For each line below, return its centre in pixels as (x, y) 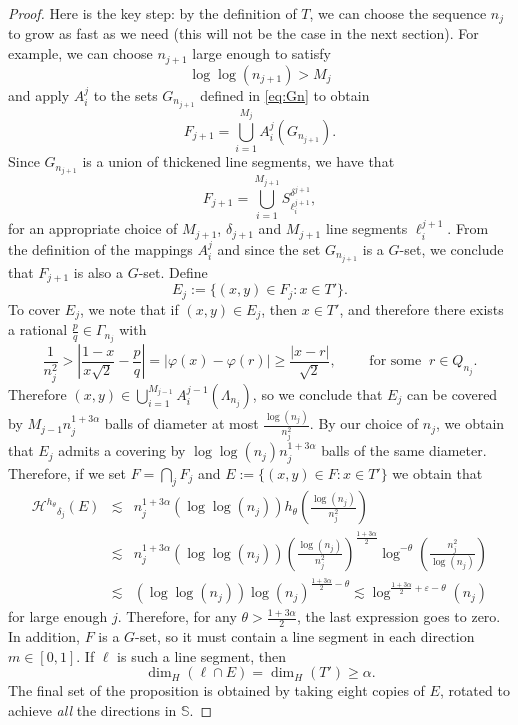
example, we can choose (80, 53)
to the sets (125, 94)
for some (395, 361)
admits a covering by (122, 450)
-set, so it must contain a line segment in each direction (305, 636)
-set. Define (173, 271)
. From (468, 228)
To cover (34, 308)
